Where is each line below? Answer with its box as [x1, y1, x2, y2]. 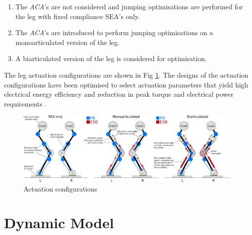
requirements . [4, 98, 47, 108]
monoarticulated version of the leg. [15, 37, 120, 47]
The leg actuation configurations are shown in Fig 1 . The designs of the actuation [4, 69, 249, 80]
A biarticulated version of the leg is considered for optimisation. [15, 53, 207, 64]
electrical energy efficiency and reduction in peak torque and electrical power [4, 89, 233, 99]
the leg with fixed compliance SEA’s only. [15, 11, 140, 21]
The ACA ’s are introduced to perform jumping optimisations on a [15, 27, 213, 38]
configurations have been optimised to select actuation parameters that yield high [4, 79, 249, 89]
